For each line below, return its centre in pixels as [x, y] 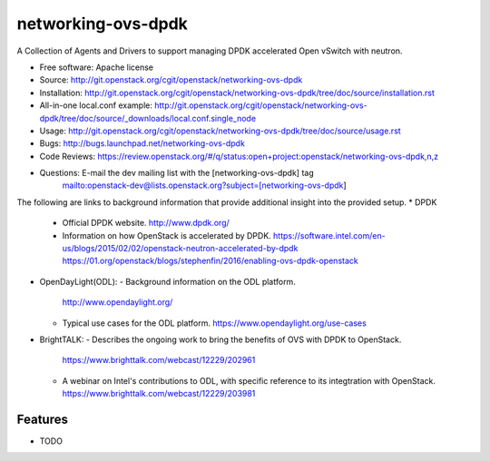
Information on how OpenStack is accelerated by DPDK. [167, 235]
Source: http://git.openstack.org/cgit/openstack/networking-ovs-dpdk [171, 80]
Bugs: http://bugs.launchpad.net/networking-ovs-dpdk [142, 143]
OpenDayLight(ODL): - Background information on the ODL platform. [168, 281]
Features [42, 419]
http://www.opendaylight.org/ [118, 302]
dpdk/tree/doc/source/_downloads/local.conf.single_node [148, 118]
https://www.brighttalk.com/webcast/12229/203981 [159, 394]
